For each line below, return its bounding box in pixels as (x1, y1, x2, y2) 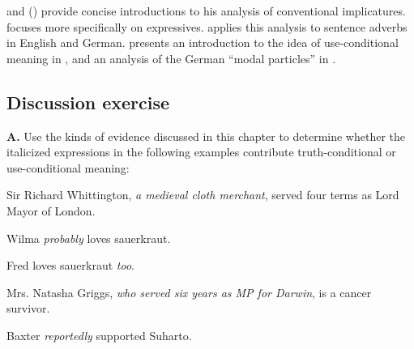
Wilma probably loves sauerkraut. (6, 229, 171, 246)
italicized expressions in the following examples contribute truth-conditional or (6, 143, 396, 160)
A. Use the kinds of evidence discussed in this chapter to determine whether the (6, 127, 406, 144)
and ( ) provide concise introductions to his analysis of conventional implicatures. (6, 2, 406, 19)
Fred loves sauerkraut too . (6, 257, 134, 274)
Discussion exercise (6, 89, 170, 114)
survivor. (6, 300, 50, 317)
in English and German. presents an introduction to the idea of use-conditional (6, 34, 399, 51)
